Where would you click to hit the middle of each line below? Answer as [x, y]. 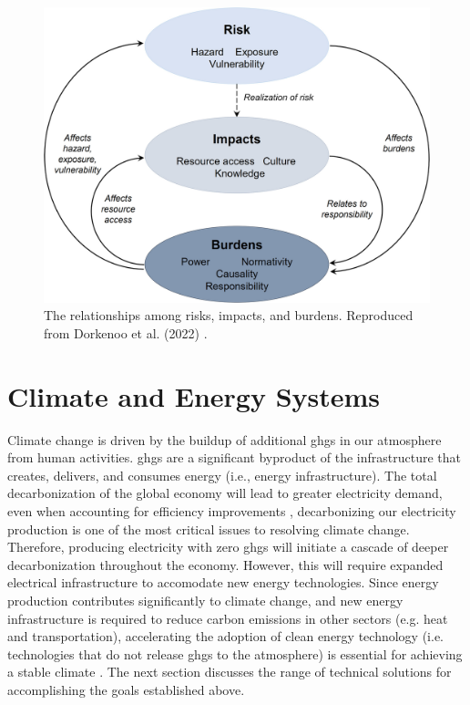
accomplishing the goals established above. [126, 690]
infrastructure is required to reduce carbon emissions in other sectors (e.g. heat [228, 618]
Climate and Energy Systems [194, 395]
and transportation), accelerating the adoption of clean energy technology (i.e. [225, 636]
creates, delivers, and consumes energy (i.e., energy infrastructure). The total [222, 475]
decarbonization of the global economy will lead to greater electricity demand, [225, 493]
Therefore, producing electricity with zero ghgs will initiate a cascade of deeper [228, 547]
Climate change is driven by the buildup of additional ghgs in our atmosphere [225, 439]
